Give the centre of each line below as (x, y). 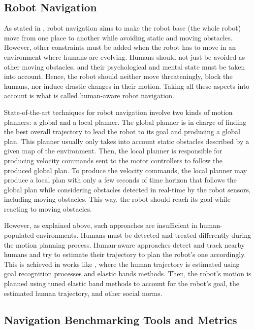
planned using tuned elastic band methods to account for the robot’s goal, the (122, 283)
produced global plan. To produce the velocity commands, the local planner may (126, 170)
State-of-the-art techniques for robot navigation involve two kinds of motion (118, 112)
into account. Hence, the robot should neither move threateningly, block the (118, 76)
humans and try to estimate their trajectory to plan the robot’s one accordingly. (125, 254)
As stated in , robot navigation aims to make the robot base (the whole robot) (123, 28)
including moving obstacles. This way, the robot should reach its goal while (117, 199)
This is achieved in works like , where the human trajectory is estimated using (122, 264)
